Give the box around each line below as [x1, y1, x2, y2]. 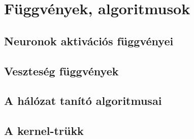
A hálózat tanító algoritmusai [4, 93, 162, 108]
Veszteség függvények [4, 63, 119, 78]
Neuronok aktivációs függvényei [4, 33, 174, 48]
